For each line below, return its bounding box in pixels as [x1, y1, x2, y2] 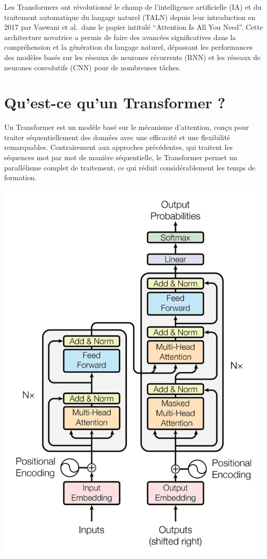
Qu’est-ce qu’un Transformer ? [4, 92, 226, 113]
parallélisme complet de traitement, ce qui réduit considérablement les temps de [4, 162, 256, 172]
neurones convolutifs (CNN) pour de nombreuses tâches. [4, 62, 181, 72]
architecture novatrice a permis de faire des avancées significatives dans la [4, 31, 236, 42]
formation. [4, 172, 37, 183]
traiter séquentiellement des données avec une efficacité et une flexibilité [4, 131, 231, 142]
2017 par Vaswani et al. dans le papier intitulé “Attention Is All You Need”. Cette [4, 22, 263, 32]
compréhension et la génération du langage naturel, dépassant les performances [4, 42, 253, 52]
